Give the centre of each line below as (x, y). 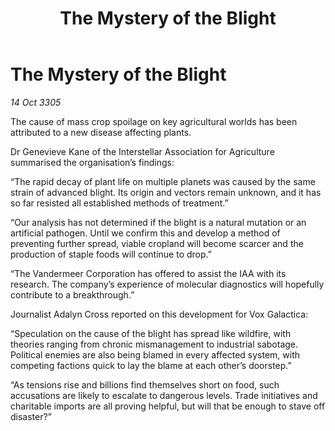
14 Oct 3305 (36, 102)
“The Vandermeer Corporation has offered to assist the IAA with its (148, 273)
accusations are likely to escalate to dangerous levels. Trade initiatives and (164, 395)
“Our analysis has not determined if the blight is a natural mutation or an (158, 222)
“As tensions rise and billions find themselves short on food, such (145, 384)
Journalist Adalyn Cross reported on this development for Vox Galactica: (159, 314)
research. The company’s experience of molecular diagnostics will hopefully (167, 284)
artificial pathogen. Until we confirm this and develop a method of (145, 233)
